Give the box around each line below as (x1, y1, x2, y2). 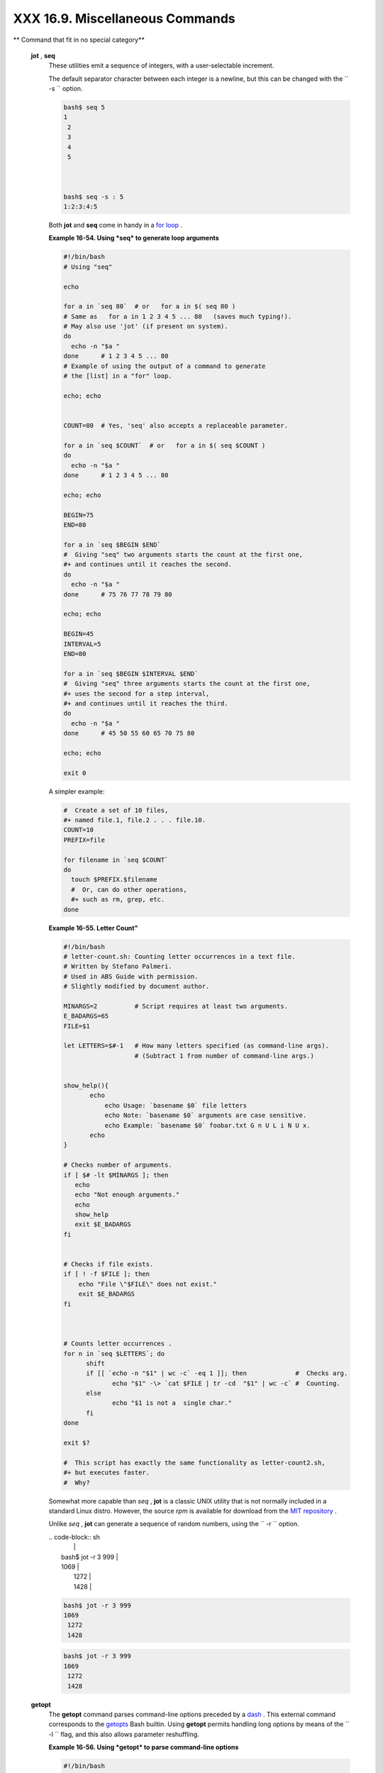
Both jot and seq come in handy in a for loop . (48, 221, 183, 229)
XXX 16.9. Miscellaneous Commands (13, 11, 235, 26)
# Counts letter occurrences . (63, 1340, 173, 1347)
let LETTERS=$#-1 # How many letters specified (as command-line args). (63, 1042, 330, 1050)
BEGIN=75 (63, 511, 94, 519)
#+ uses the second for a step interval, (63, 689, 210, 698)
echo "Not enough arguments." (74, 1191, 180, 1199)
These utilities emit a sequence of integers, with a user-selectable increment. (48, 61, 274, 70)
